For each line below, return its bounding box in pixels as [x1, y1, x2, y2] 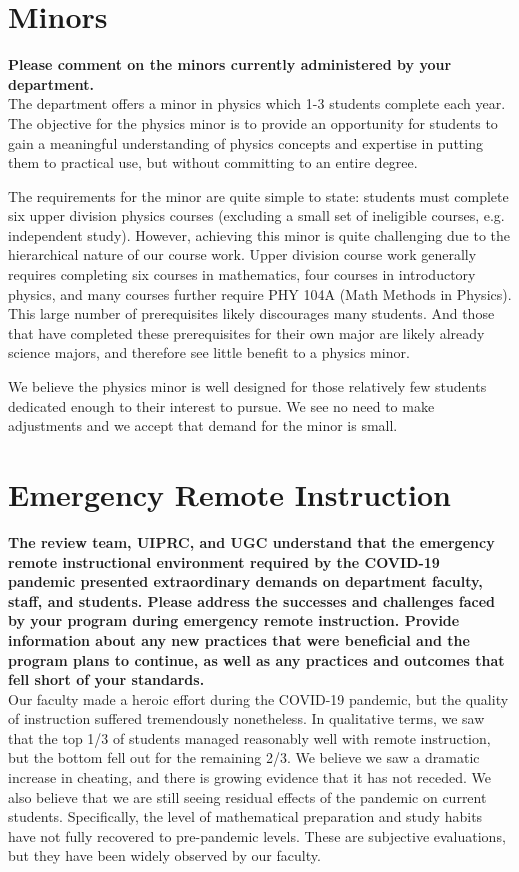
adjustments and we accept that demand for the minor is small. [8, 415, 398, 436]
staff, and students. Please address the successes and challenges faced [8, 590, 496, 611]
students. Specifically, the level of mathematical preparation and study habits [8, 806, 483, 827]
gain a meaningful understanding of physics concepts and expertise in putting [8, 132, 483, 153]
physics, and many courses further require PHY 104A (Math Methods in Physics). [8, 283, 512, 304]
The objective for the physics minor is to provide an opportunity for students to [8, 112, 498, 133]
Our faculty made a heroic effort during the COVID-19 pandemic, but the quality [8, 688, 509, 709]
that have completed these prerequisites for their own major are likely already [8, 322, 485, 343]
